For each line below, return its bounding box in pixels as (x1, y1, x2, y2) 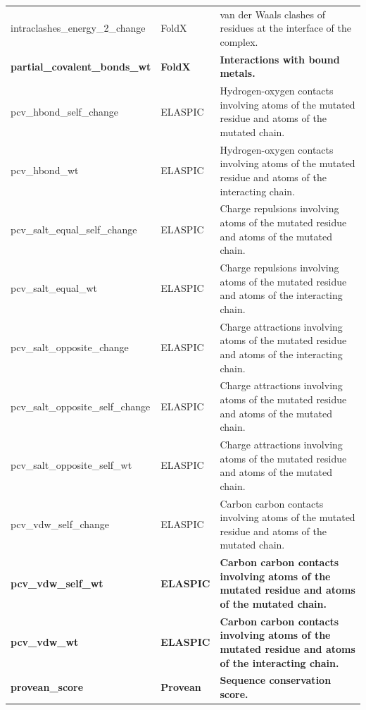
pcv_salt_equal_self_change (11, 221, 137, 236)
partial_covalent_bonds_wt (11, 59, 151, 73)
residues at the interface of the (220, 20, 351, 35)
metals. (220, 66, 255, 80)
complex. (220, 34, 258, 49)
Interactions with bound (220, 51, 340, 66)
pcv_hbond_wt (11, 163, 79, 178)
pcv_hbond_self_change (11, 104, 118, 118)
